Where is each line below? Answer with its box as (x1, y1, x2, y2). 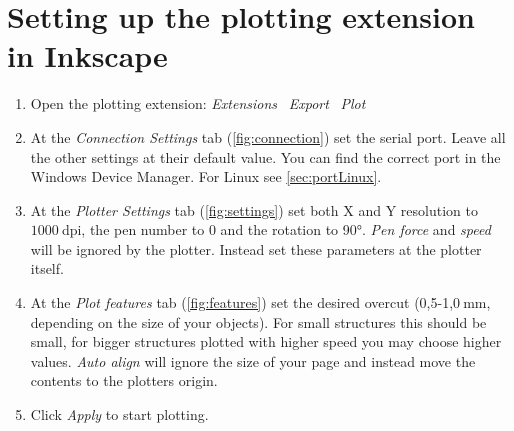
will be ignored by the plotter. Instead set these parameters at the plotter (30, 238, 482, 259)
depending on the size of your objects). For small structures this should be (30, 311, 487, 332)
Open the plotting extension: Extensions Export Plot (30, 93, 366, 114)
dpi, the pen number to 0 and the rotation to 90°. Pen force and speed (61, 219, 491, 240)
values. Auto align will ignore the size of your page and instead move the (30, 350, 476, 371)
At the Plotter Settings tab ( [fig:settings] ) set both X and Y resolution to (30, 199, 478, 220)
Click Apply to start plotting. (30, 404, 209, 425)
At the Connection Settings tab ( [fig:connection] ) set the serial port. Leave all (30, 126, 506, 147)
